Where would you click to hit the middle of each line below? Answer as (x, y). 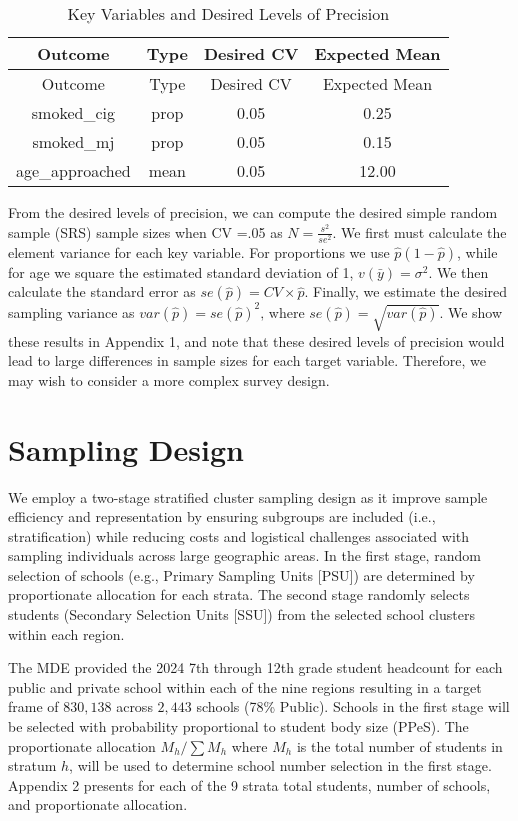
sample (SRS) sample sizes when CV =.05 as (145, 231)
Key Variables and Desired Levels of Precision (228, 13)
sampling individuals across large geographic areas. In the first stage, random (244, 555)
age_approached (73, 170)
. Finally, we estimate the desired (406, 291)
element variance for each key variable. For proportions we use (199, 251)
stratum (32, 765)
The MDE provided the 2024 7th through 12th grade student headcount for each (255, 667)
